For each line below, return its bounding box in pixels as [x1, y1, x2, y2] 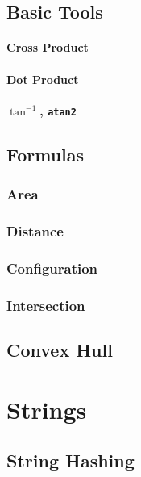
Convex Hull [6, 337, 113, 362]
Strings [6, 392, 87, 425]
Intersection [6, 295, 85, 315]
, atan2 [39, 102, 77, 119]
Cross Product [6, 39, 89, 56]
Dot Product [6, 70, 79, 87]
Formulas [6, 141, 85, 166]
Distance [6, 220, 64, 241]
